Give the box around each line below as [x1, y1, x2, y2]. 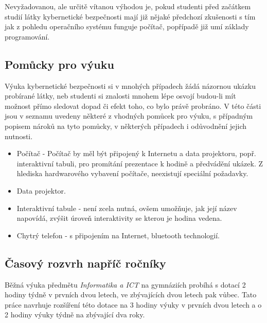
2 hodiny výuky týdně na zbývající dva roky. [5, 309, 145, 320]
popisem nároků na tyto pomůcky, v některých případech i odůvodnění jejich [5, 120, 247, 131]
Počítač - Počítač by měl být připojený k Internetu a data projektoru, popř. [16, 148, 256, 159]
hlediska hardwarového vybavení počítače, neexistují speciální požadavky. [16, 168, 248, 179]
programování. [5, 31, 50, 42]
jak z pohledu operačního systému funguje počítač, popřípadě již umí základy [5, 21, 249, 32]
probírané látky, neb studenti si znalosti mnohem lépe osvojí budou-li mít [5, 90, 236, 101]
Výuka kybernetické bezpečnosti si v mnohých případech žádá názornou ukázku [5, 80, 256, 91]
